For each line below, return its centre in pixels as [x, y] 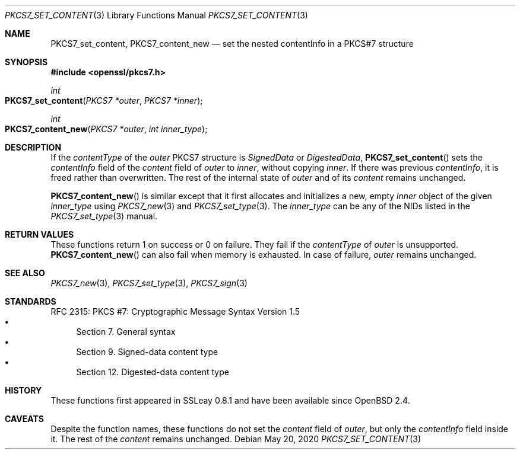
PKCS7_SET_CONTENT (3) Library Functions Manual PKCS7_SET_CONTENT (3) [156, 15]
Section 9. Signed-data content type [147, 352]
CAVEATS [24, 419]
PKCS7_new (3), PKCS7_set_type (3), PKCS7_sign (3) [149, 283]
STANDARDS [31, 301]
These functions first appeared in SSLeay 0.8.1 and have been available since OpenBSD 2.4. [230, 400]
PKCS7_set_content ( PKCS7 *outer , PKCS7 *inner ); [104, 100]
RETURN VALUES [39, 234]
